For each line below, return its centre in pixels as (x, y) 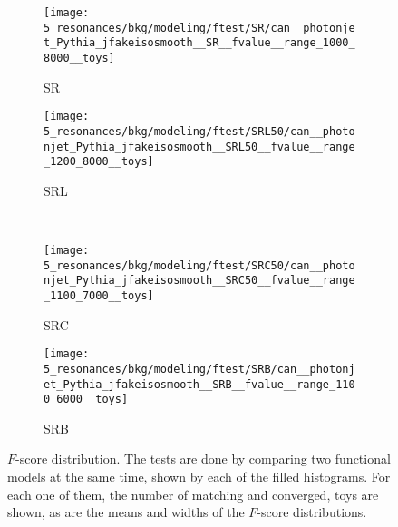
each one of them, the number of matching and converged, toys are (193, 494)
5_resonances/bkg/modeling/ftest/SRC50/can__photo (199, 265)
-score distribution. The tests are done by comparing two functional (203, 459)
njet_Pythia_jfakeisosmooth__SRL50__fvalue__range (199, 146)
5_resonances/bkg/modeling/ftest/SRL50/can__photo (199, 131)
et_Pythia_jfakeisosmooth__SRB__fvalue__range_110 (199, 384)
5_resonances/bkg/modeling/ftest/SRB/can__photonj (199, 369)
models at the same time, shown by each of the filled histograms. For (199, 477)
